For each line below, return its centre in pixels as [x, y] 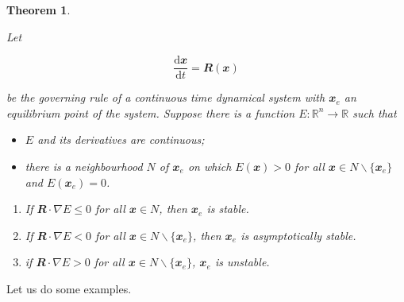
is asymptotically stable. [298, 235]
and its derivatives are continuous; [121, 139]
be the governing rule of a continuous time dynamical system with [166, 97]
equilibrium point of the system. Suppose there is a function [151, 112]
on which [210, 166]
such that [375, 112]
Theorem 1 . [38, 10]
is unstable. [242, 262]
